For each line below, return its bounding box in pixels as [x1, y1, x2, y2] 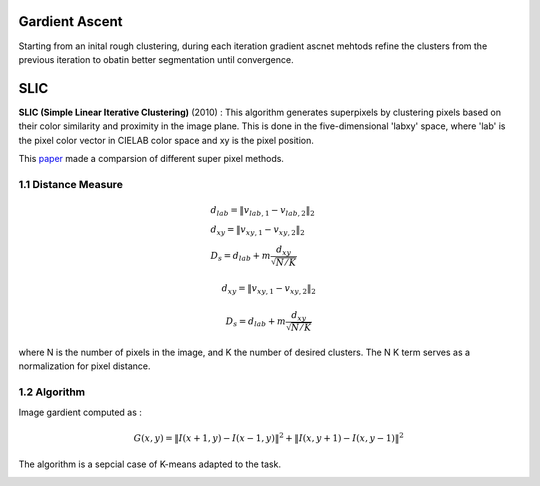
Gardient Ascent [18, 13, 124, 30]
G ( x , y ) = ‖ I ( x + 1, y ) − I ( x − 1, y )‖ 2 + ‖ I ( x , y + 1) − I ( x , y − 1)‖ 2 [133, 431, 404, 444]
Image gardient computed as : [18, 406, 142, 418]
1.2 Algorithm [18, 385, 86, 399]
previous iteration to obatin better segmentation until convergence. [18, 53, 294, 65]
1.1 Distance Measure [18, 177, 124, 191]
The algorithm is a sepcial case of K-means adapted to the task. [18, 458, 282, 470]
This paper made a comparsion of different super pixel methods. [18, 152, 285, 164]
